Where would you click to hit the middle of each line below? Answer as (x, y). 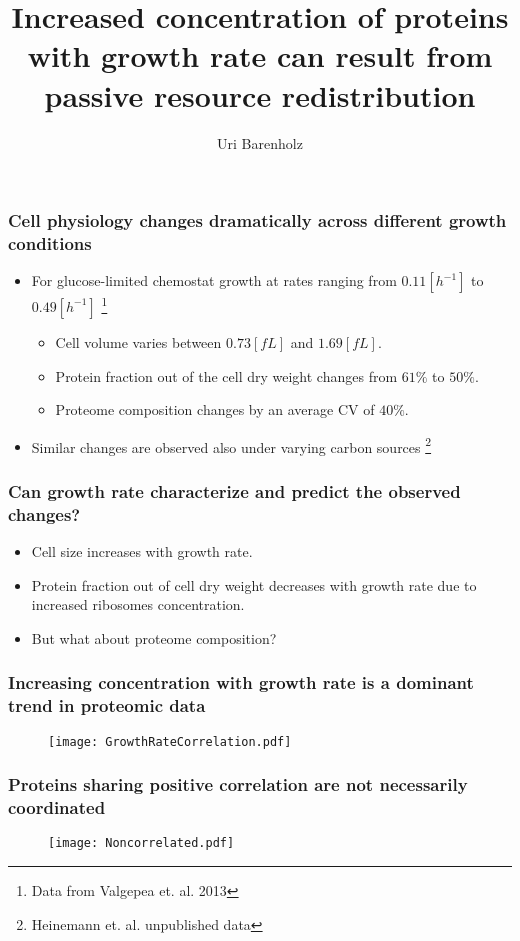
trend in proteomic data (107, 705)
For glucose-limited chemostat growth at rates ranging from (214, 280)
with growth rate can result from (260, 55)
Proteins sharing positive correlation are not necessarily (238, 784)
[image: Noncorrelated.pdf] (141, 843)
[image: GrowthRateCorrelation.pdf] (170, 741)
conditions (50, 243)
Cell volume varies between (138, 341)
